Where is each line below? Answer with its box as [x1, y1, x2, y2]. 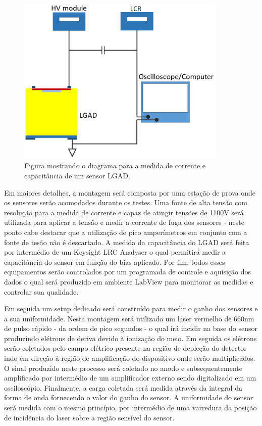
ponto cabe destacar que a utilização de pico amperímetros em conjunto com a [4, 226, 247, 237]
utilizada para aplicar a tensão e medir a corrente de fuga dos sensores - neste [4, 217, 244, 227]
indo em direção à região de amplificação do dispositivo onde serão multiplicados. [4, 353, 255, 363]
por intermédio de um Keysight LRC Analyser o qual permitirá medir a [4, 247, 226, 257]
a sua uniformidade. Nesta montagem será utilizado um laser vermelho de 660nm [4, 313, 254, 323]
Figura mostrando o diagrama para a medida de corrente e [24, 160, 206, 171]
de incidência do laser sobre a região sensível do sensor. [4, 412, 175, 422]
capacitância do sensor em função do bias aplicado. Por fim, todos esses [4, 256, 225, 267]
